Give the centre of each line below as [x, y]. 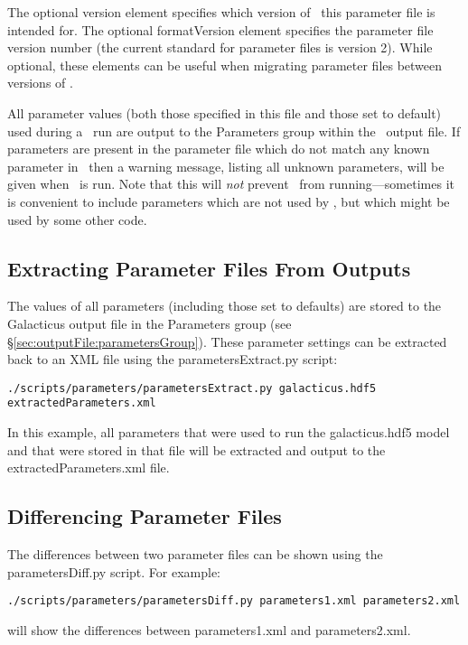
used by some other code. [77, 219]
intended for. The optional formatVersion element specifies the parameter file [220, 29]
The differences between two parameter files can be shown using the [195, 554]
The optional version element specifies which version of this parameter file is [221, 12]
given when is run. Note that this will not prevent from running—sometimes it [231, 184]
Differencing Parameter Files [145, 516]
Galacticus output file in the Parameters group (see [150, 323]
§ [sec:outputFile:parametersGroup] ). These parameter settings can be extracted [227, 341]
